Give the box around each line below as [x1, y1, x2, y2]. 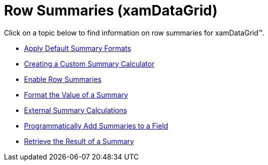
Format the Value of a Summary [24, 90, 128, 99]
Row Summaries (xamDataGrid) [4, 2, 218, 19]
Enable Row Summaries [24, 74, 101, 83]
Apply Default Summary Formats [24, 43, 131, 52]
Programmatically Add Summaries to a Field [24, 121, 168, 130]
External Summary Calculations [24, 105, 127, 114]
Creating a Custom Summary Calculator [24, 59, 154, 68]
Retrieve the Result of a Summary [24, 136, 134, 145]
